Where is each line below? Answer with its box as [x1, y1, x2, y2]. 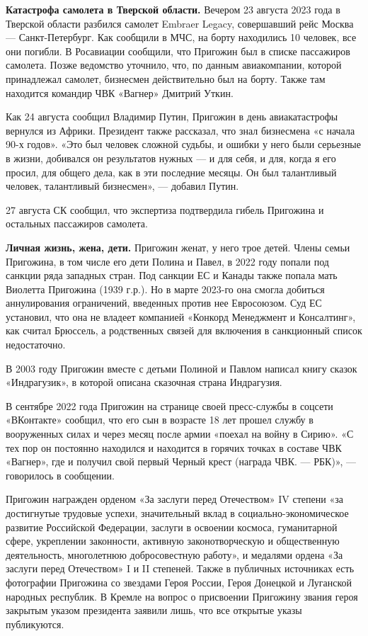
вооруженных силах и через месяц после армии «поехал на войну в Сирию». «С [6, 426, 354, 441]
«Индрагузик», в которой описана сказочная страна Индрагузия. [6, 375, 282, 390]
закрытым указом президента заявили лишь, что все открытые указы [6, 603, 302, 618]
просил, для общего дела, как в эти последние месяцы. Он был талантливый [6, 164, 337, 179]
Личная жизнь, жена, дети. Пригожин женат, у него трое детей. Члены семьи [6, 239, 350, 254]
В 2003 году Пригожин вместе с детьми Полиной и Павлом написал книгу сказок [6, 360, 357, 375]
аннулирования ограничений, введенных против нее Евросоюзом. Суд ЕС [6, 295, 322, 310]
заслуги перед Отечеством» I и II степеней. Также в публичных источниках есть [6, 561, 355, 576]
